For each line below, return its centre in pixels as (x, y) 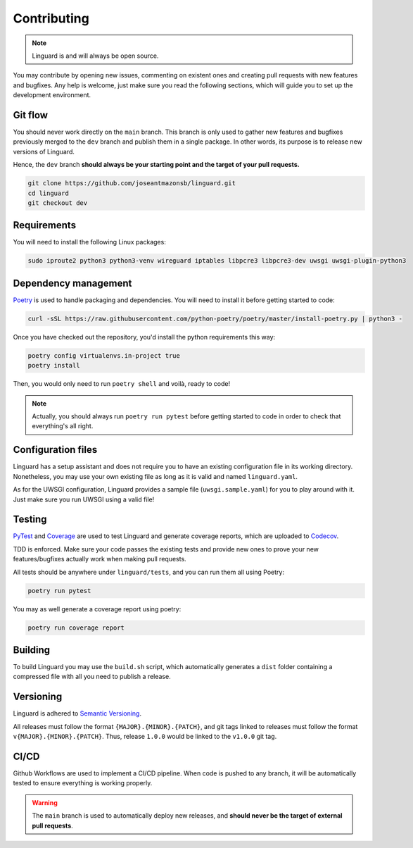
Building (32, 650)
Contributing (51, 18)
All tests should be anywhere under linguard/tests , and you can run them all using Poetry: (149, 572)
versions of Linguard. (44, 151)
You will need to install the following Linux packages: (90, 242)
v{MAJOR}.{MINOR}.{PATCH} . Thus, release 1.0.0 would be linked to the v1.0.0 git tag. (145, 737)
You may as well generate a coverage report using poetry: (97, 609)
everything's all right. (63, 426)
